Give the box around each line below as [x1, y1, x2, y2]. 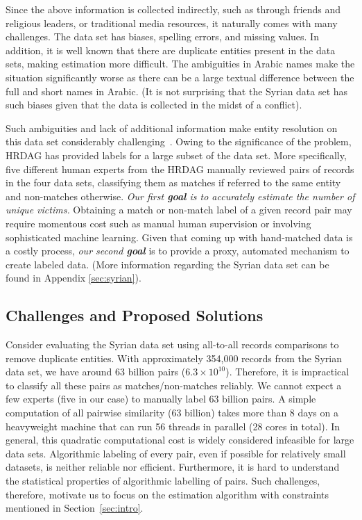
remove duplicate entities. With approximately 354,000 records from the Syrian [6, 350, 342, 365]
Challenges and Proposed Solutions [6, 304, 264, 326]
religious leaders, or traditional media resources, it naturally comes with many [6, 15, 338, 30]
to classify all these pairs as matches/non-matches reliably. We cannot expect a [6, 377, 342, 392]
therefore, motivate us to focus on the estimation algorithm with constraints [6, 487, 329, 501]
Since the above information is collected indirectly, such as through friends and [6, 2, 341, 16]
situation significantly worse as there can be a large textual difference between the [6, 70, 354, 84]
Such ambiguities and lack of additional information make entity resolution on [6, 120, 338, 135]
